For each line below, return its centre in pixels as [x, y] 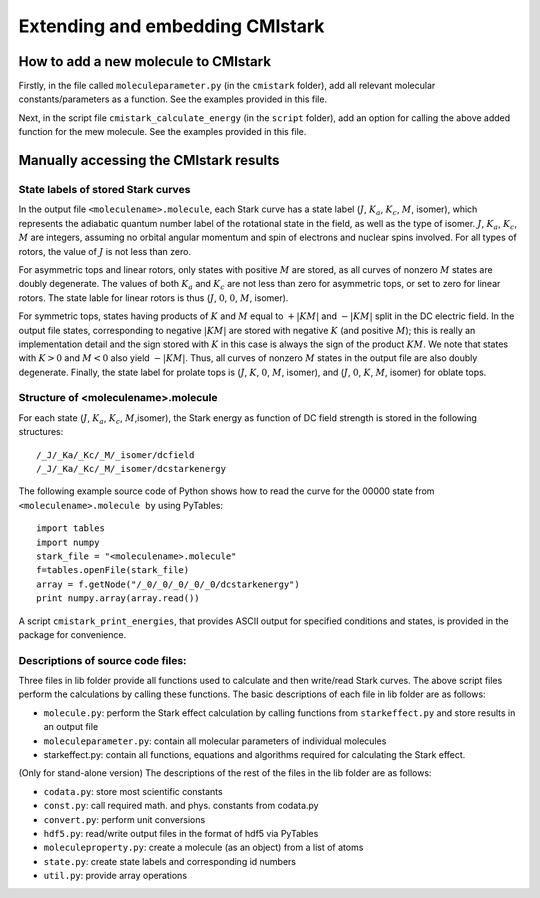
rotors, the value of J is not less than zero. [105, 251]
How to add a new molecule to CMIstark [145, 61]
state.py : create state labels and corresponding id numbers [170, 861]
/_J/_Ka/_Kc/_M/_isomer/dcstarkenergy [131, 468]
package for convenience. [72, 634]
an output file [71, 727]
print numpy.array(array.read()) [118, 598]
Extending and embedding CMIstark [171, 26]
